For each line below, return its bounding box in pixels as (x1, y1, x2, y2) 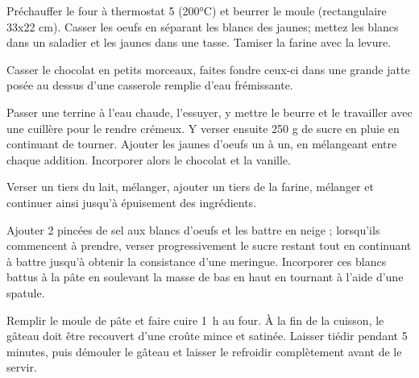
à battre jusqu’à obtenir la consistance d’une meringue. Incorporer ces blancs (6, 252, 387, 269)
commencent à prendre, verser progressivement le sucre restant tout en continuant (6, 237, 412, 254)
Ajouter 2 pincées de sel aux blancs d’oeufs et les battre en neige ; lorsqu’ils (6, 221, 380, 238)
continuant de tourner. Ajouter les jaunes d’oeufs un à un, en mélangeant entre (6, 135, 397, 152)
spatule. (6, 284, 45, 301)
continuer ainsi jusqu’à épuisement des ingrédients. (6, 193, 257, 210)
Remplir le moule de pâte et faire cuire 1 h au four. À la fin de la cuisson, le (6, 311, 384, 328)
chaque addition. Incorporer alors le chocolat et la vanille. (6, 151, 291, 168)
